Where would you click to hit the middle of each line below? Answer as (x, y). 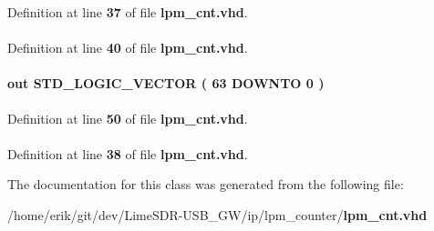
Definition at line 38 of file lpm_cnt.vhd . (128, 153)
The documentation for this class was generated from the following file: (206, 184)
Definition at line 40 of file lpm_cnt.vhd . (128, 48)
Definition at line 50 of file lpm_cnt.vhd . (128, 118)
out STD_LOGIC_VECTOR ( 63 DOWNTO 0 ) (166, 83)
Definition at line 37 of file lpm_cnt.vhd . (128, 12)
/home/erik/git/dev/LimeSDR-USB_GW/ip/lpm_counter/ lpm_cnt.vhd (217, 214)
